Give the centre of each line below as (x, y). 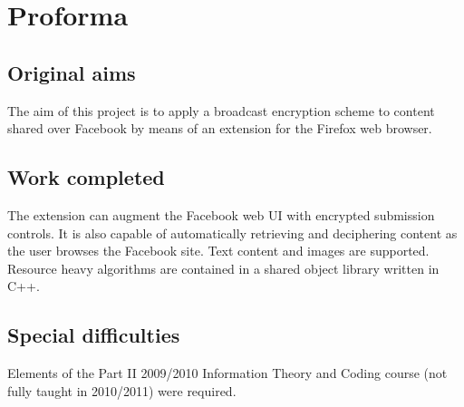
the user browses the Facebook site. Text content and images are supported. (218, 251)
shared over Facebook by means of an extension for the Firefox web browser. (220, 128)
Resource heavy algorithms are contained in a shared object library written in (223, 268)
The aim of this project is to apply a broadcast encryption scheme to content (221, 110)
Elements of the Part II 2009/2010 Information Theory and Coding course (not (227, 373)
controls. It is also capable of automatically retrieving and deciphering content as (232, 233)
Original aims (72, 72)
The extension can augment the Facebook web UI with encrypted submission (221, 214)
